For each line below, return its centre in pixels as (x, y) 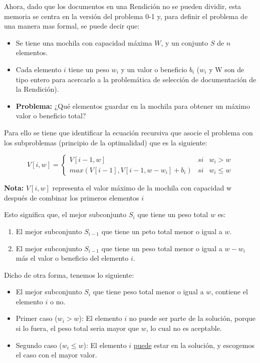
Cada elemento (39, 69)
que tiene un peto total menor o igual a (162, 231)
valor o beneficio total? (51, 116)
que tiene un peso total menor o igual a (162, 248)
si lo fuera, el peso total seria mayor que (77, 328)
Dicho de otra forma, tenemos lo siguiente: (69, 275)
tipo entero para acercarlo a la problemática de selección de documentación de (136, 79)
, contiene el (229, 292)
